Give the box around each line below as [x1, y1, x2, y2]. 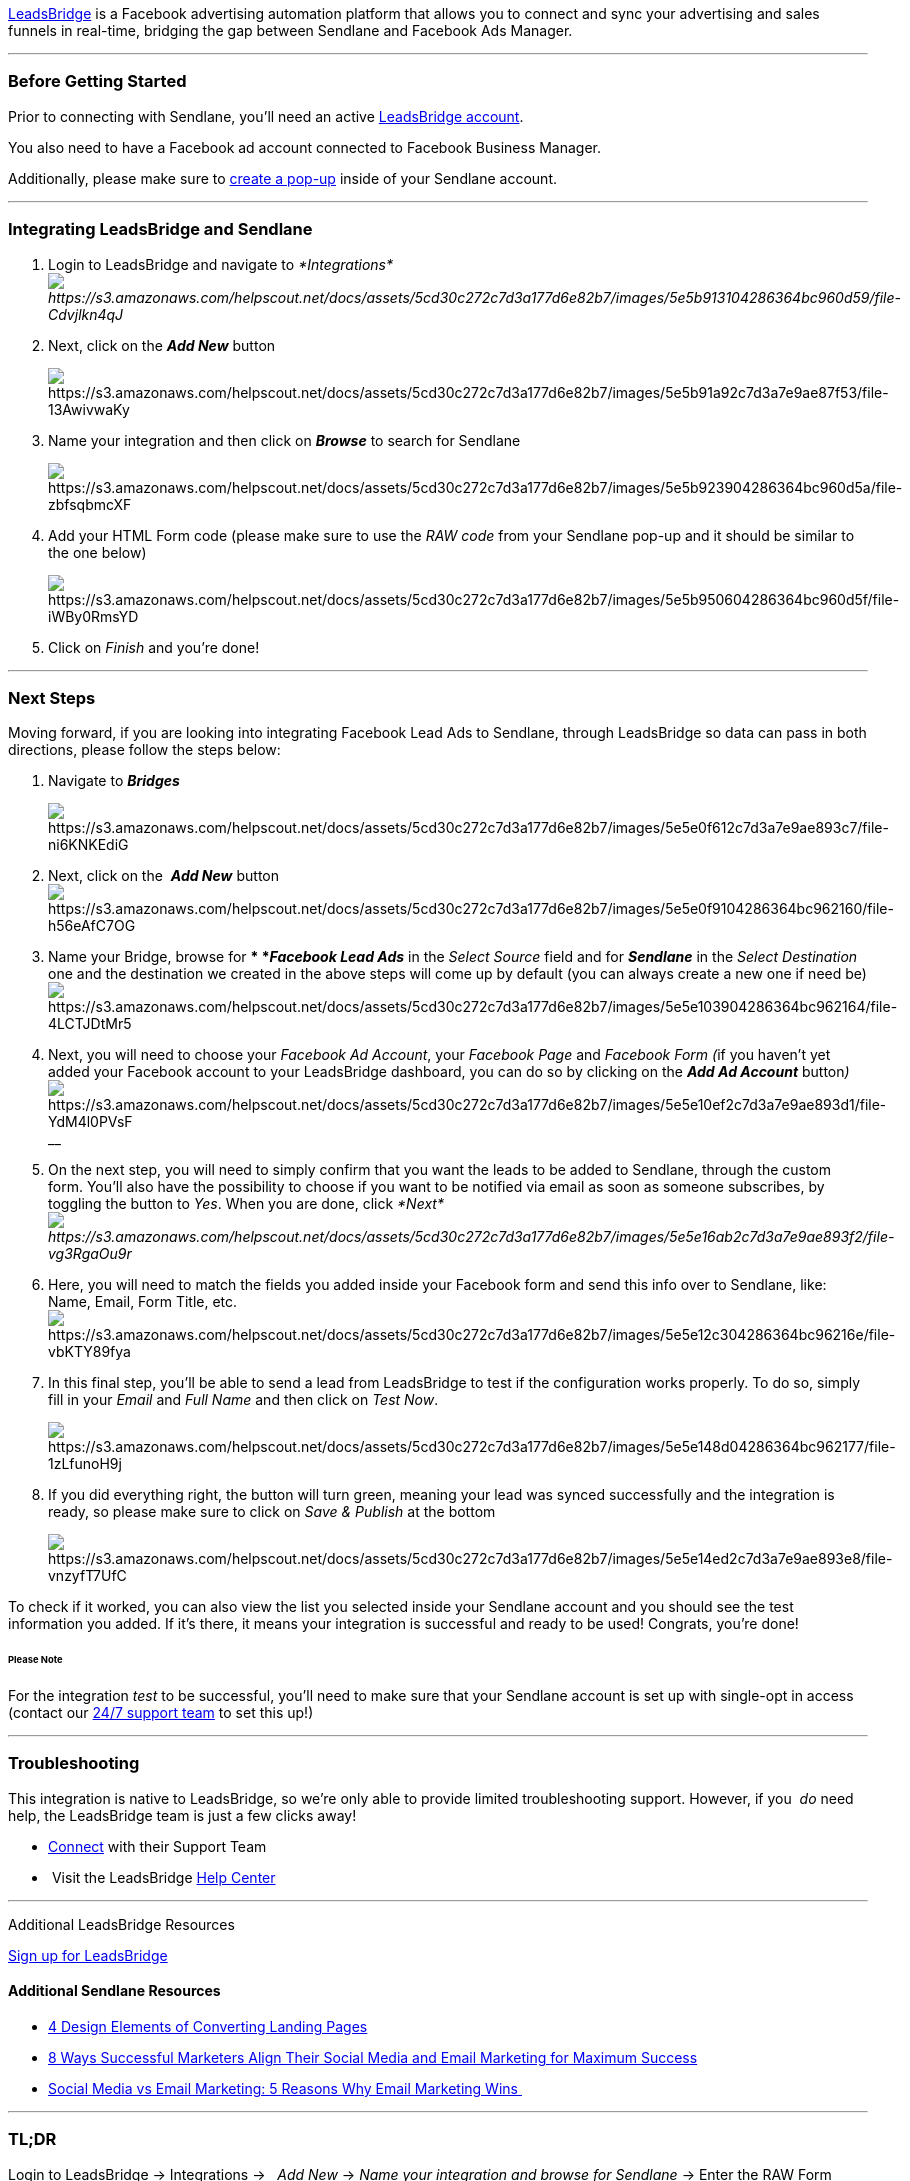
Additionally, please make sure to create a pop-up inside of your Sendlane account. [8, 169, 558, 187]
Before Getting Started [8, 71, 187, 92]
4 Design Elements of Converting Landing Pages [48, 2017, 368, 2035]
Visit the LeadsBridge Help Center [51, 1868, 276, 1886]
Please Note [8, 1654, 63, 1666]
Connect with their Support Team [48, 1837, 267, 1855]
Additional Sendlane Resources [8, 1982, 221, 2000]
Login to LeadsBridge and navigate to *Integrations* [48, 255, 394, 273]
